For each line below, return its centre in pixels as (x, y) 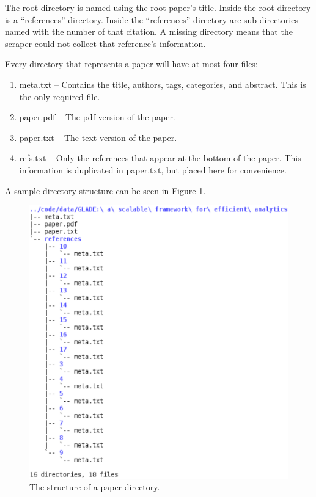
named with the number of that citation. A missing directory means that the (149, 31)
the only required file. (60, 96)
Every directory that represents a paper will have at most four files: (131, 64)
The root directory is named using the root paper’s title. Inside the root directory (158, 7)
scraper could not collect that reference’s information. (105, 43)
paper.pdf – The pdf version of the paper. (97, 117)
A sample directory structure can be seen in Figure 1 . (105, 190)
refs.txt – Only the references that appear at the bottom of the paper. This (160, 158)
